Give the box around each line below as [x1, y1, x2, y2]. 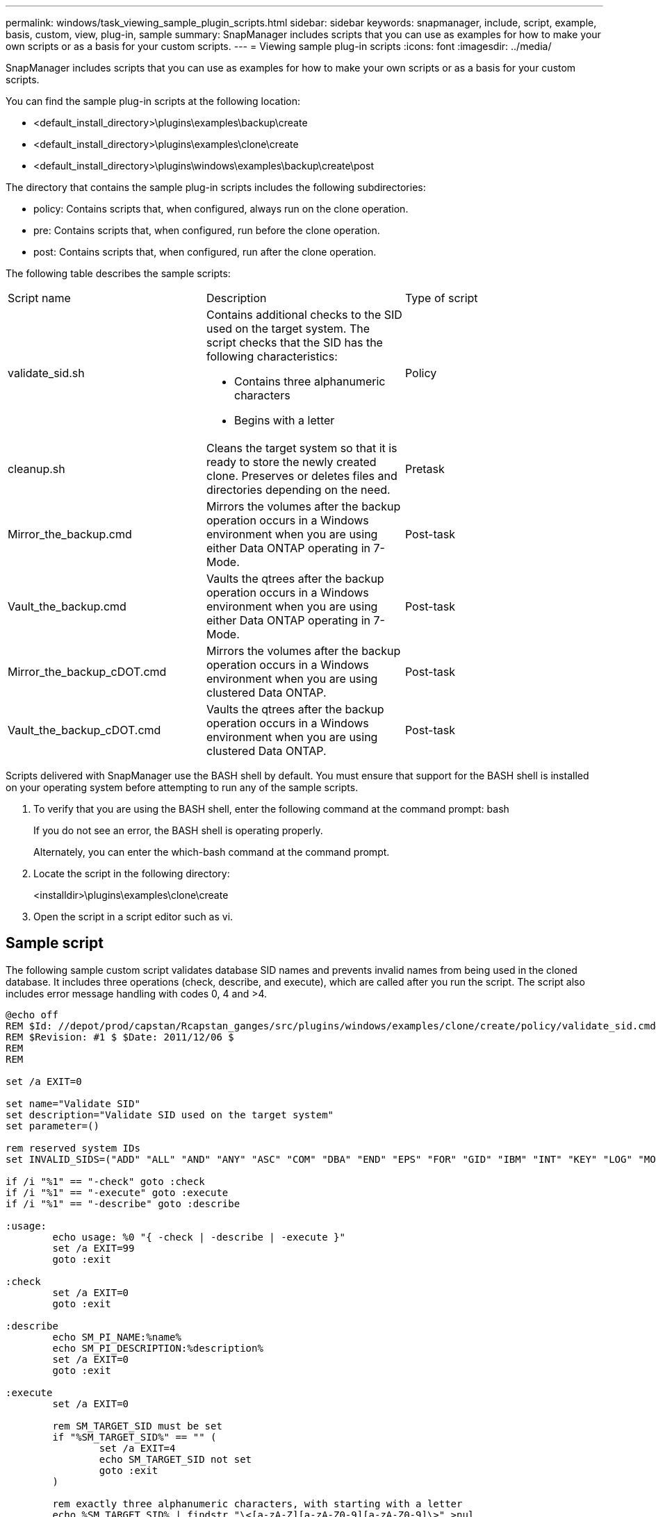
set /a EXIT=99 [52, 1242, 135, 1254]
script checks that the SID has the [206, 335, 383, 349]
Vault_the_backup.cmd [8, 599, 126, 613]
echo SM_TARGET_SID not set [99, 1453, 252, 1465]
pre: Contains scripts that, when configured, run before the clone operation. [33, 224, 380, 236]
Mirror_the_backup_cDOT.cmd [8, 665, 167, 679]
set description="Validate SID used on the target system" [6, 1109, 334, 1120]
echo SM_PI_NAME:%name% [52, 1331, 181, 1343]
